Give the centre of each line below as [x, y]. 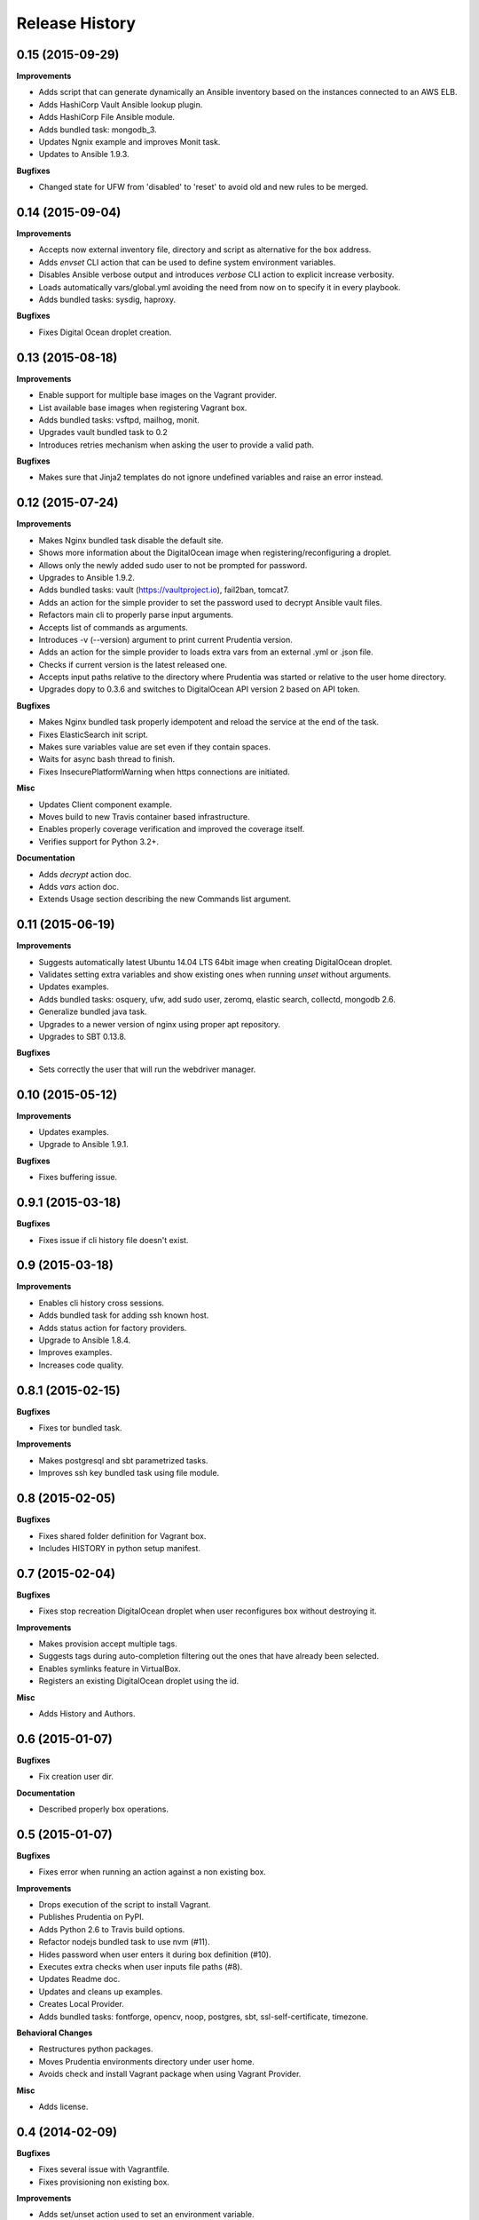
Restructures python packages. [96, 2049]
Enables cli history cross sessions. [101, 1303]
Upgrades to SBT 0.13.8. [82, 1036]
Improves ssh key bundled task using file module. [129, 1473]
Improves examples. [75, 1352]
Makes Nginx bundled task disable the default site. [131, 540]
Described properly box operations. [103, 1809]
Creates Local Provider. [81, 2004]
